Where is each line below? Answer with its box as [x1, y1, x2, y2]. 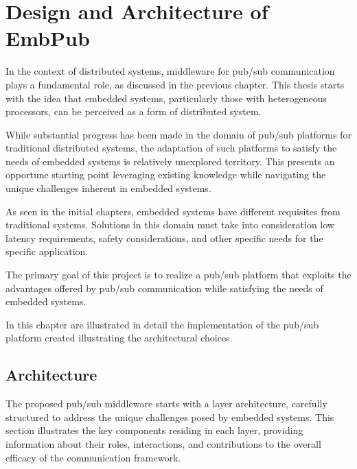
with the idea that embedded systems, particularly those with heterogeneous [5, 91, 327, 105]
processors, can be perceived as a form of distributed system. [5, 104, 262, 119]
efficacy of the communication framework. [5, 450, 181, 464]
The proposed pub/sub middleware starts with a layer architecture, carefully [5, 396, 327, 411]
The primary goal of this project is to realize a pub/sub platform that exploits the [5, 267, 352, 282]
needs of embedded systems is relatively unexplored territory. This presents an [5, 154, 335, 168]
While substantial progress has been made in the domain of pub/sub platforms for [5, 127, 352, 141]
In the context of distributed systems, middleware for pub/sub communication [5, 64, 335, 78]
